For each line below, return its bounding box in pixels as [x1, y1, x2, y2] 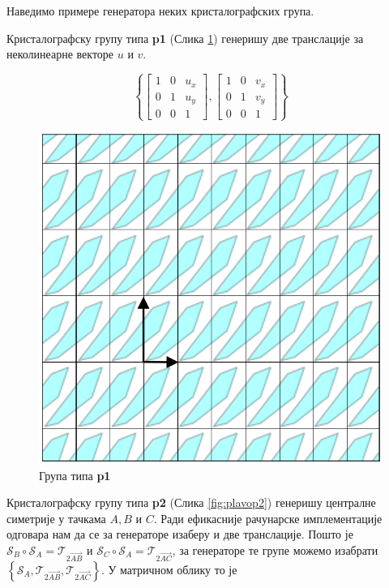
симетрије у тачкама [6, 509, 106, 526]
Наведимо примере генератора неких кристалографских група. [6, 2, 314, 19]
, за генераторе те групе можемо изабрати [172, 541, 378, 558]
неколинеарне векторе [6, 45, 114, 62]
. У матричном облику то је [100, 560, 237, 577]
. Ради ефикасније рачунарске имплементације [153, 509, 383, 526]
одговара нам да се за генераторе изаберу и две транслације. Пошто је [6, 526, 353, 543]
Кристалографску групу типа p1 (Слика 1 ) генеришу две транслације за [6, 29, 364, 46]
